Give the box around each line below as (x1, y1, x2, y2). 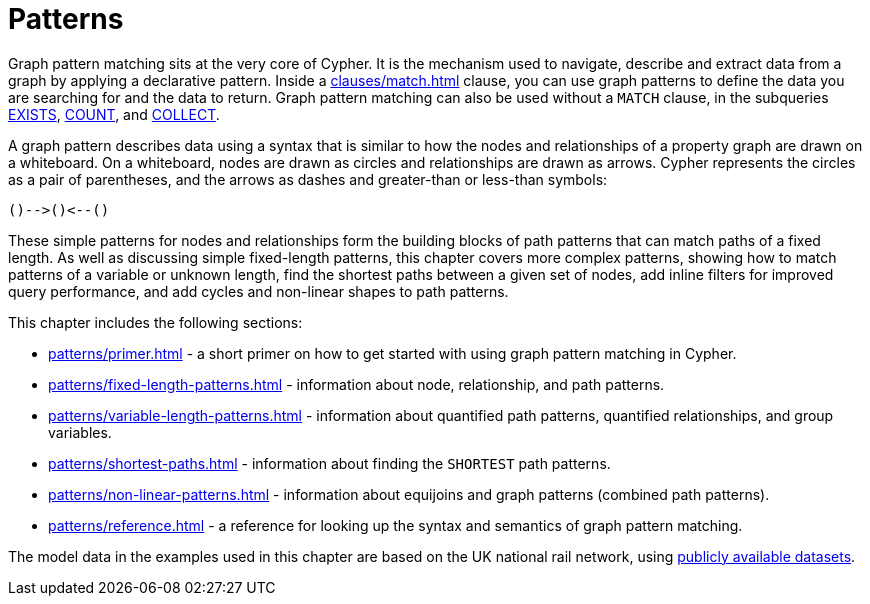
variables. (48, 423, 112, 441)
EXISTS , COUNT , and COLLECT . (8, 105, 220, 123)
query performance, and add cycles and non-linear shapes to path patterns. (8, 282, 509, 300)
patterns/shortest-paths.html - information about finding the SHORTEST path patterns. (48, 454, 611, 472)
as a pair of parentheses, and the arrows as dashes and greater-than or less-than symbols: (8, 170, 608, 188)
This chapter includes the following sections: (8, 313, 303, 331)
